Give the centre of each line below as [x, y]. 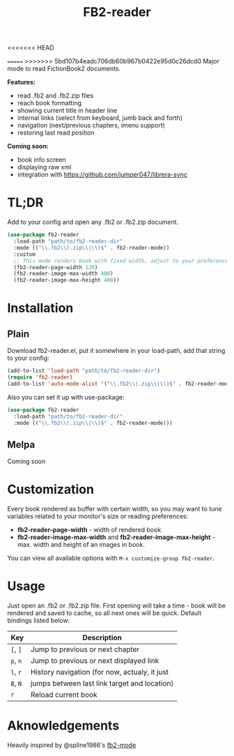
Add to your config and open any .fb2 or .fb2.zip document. [93, 222]
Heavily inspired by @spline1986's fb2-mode [72, 745]
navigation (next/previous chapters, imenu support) [91, 126]
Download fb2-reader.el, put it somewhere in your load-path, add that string [116, 351]
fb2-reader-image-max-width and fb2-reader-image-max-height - [116, 537]
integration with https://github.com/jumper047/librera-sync [102, 174]
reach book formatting [49, 103]
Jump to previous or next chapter [85, 649]
